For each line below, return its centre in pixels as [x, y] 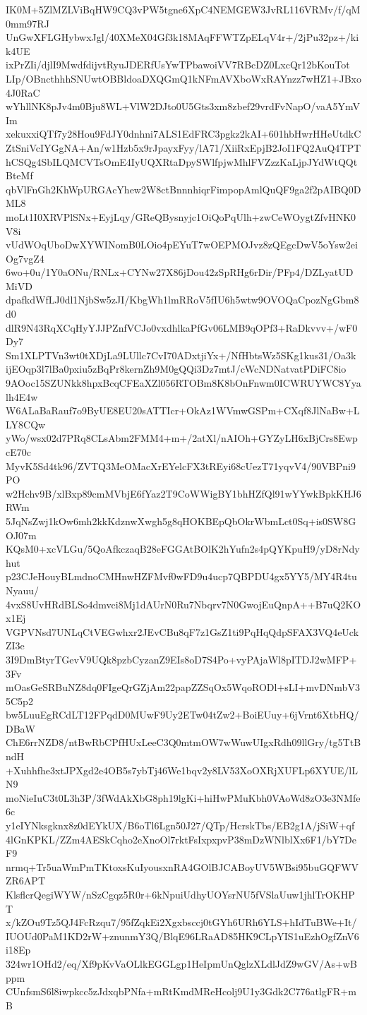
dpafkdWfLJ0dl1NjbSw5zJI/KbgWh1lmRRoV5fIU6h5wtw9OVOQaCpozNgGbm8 [182, 300]
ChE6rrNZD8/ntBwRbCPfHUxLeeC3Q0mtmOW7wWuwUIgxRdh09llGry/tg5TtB [183, 742]
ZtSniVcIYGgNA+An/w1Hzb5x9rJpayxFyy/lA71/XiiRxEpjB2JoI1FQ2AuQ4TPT [183, 147]
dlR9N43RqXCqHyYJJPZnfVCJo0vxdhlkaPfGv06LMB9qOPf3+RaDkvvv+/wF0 [182, 327]
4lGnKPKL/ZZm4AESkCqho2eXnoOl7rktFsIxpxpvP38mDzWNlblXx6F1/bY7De [181, 839]
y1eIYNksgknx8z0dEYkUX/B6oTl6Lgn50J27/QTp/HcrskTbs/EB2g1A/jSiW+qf [180, 825]
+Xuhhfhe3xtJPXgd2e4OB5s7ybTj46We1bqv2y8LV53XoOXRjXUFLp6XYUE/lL [182, 770]
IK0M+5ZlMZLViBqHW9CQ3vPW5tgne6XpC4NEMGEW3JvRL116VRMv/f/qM [183, 9]
